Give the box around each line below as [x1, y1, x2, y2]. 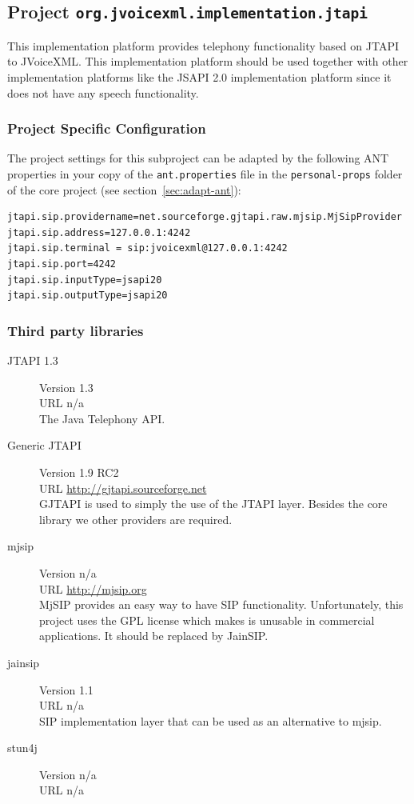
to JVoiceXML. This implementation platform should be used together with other [7, 53, 408, 70]
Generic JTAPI [7, 437, 82, 454]
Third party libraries [7, 320, 144, 340]
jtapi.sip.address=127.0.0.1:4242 [7, 226, 191, 238]
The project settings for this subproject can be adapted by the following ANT [7, 150, 389, 166]
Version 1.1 [39, 681, 94, 698]
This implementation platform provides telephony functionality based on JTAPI [7, 37, 399, 54]
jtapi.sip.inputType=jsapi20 [7, 274, 162, 286]
